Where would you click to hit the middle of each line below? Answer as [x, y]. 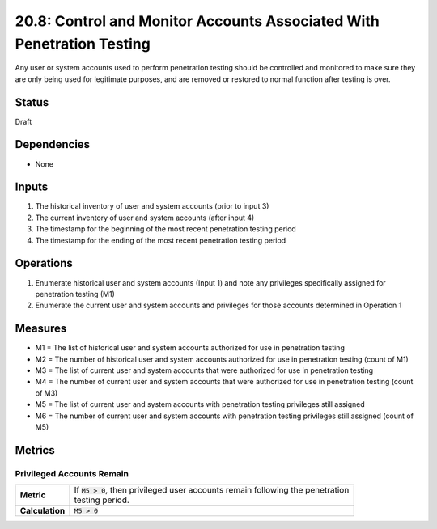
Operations [44, 263]
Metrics [35, 450]
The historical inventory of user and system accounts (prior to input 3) [152, 206]
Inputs [32, 187]
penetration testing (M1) [75, 294]
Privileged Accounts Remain [72, 473]
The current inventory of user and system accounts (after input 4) [145, 218]
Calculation [42, 511]
